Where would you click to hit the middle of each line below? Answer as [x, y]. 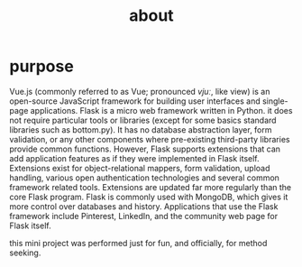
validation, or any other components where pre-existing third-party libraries [150, 139]
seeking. [25, 253]
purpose [41, 66]
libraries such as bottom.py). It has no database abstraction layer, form [141, 129]
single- [275, 101]
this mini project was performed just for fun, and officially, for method [138, 243]
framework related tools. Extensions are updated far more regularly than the [150, 187]
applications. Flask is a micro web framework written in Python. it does [161, 110]
